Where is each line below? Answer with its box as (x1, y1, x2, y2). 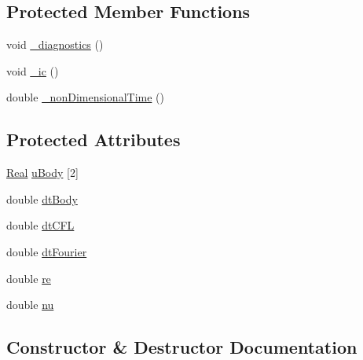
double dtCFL (6, 217, 75, 233)
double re (6, 270, 51, 286)
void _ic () (6, 62, 59, 79)
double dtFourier (6, 243, 87, 259)
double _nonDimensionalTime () (6, 89, 164, 105)
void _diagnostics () (6, 36, 104, 53)
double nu (6, 296, 54, 313)
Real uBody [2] (6, 164, 79, 181)
